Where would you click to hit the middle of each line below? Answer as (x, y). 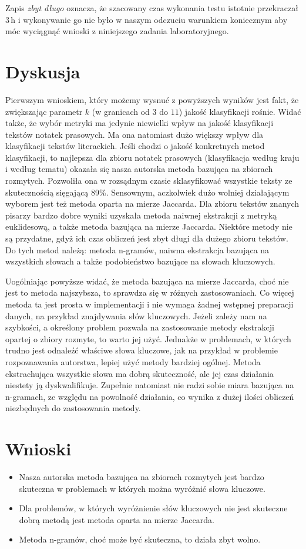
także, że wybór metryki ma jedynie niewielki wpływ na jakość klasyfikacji (139, 123)
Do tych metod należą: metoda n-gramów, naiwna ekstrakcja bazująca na (137, 249)
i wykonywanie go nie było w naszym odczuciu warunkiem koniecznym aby (153, 19)
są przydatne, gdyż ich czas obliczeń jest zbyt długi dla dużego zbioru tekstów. (147, 238)
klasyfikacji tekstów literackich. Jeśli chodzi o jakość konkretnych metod (135, 146)
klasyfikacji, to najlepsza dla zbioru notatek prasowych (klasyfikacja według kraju (152, 157)
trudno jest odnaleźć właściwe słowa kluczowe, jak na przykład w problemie (142, 350)
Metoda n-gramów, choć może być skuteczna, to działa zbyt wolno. (140, 539)
